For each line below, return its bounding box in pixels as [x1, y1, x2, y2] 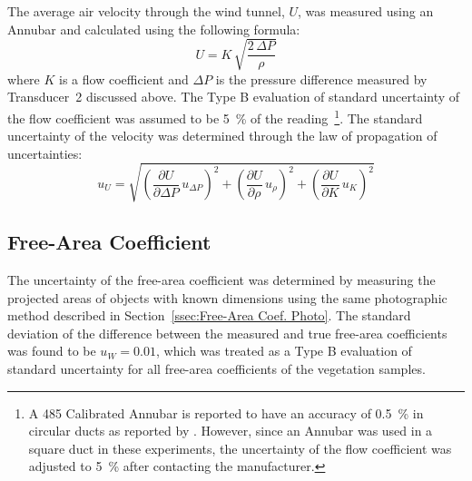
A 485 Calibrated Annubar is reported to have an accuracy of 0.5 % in [28, 403, 424, 422]
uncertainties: [7, 143, 83, 162]
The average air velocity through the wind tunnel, [7, 2, 285, 20]
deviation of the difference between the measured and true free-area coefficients [7, 323, 447, 342]
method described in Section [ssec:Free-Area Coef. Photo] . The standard [7, 306, 411, 325]
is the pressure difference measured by [215, 69, 428, 88]
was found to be [7, 341, 96, 360]
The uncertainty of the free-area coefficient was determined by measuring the [7, 270, 436, 290]
